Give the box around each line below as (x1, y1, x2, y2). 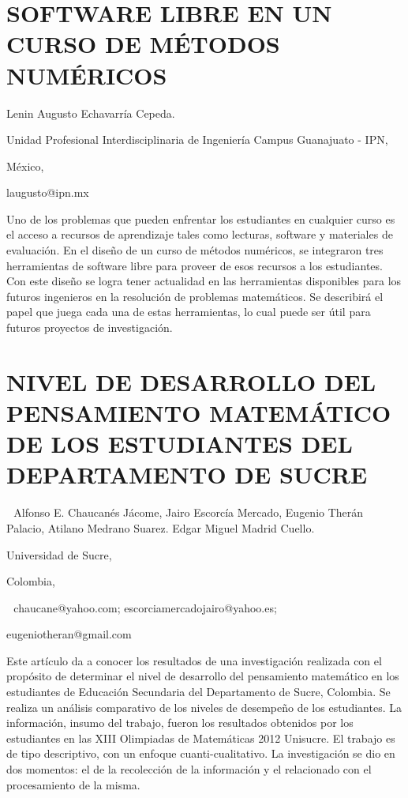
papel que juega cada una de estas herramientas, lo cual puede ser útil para (6, 303, 371, 320)
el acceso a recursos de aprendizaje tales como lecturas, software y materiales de (6, 226, 393, 243)
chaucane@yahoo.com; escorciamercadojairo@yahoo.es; (13, 599, 277, 615)
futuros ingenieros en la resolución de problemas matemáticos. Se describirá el (6, 288, 384, 304)
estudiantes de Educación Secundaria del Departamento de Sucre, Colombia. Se (6, 683, 391, 700)
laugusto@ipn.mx (6, 184, 89, 201)
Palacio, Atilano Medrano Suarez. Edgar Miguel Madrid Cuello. (6, 519, 315, 536)
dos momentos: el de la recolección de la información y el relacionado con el (6, 761, 372, 777)
